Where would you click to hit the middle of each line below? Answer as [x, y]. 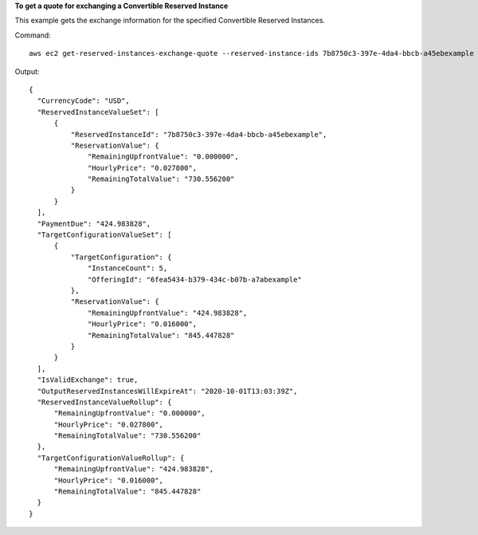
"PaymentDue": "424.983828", [94, 224]
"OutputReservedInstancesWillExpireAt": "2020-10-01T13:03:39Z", [167, 391]
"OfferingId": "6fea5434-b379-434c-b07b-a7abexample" [195, 279]
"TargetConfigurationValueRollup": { [111, 458]
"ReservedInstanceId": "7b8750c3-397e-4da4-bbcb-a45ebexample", [199, 134]
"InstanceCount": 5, [128, 268]
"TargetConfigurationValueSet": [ [104, 235]
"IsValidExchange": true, [88, 380]
